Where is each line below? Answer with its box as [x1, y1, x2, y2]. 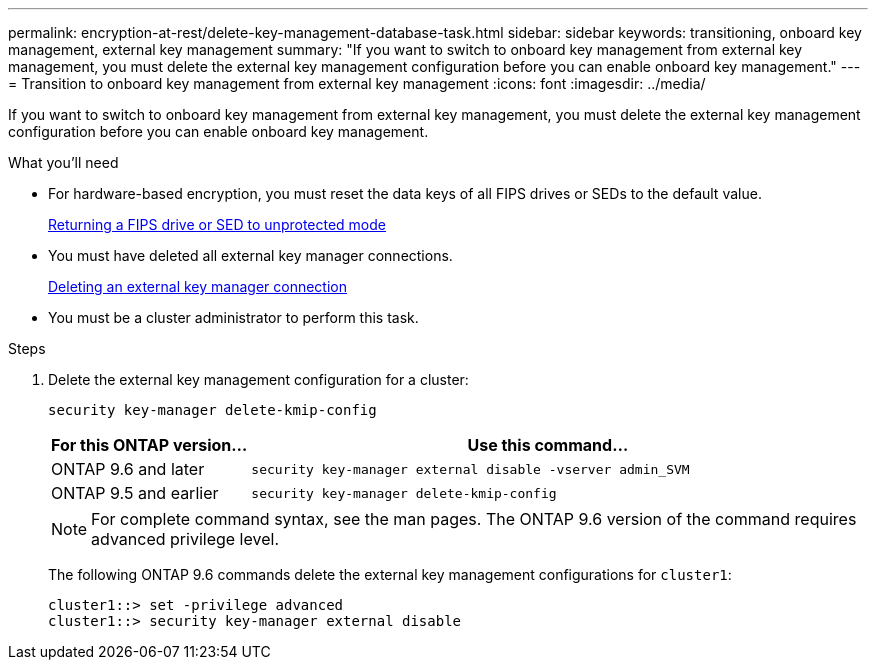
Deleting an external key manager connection [48, 278, 347, 295]
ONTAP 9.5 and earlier [51, 483, 219, 503]
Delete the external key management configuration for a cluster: [48, 371, 469, 388]
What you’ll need [8, 154, 119, 171]
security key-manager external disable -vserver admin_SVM [251, 461, 690, 477]
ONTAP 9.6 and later [51, 459, 205, 479]
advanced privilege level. [91, 529, 279, 549]
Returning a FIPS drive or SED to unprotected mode [48, 216, 387, 233]
